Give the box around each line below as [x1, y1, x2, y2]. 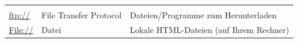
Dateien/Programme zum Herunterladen [130, 9, 277, 21]
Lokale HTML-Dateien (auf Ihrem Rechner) [130, 23, 289, 35]
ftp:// [9, 9, 30, 21]
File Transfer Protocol [41, 9, 122, 21]
